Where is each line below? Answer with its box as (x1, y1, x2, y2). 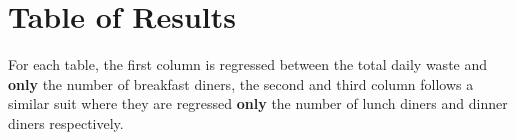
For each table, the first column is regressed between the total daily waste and (8, 54, 488, 75)
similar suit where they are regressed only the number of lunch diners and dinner (8, 93, 508, 114)
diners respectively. (8, 112, 124, 133)
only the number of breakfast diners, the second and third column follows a (8, 73, 474, 94)
